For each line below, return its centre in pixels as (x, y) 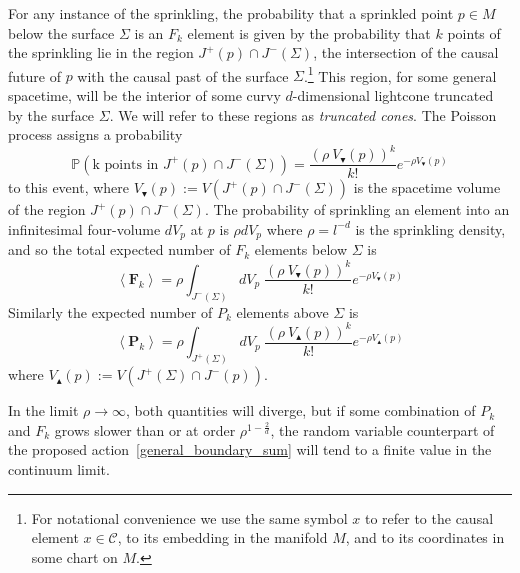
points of (474, 32)
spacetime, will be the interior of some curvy (144, 95)
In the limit (43, 410)
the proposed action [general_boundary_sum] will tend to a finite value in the (250, 449)
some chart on (74, 556)
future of (34, 75)
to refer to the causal (429, 517)
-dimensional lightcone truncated (393, 95)
